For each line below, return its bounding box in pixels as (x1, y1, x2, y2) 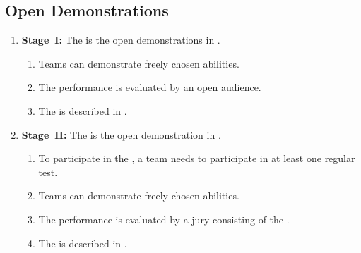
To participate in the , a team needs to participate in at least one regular (38, 151, 355, 166)
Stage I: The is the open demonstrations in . (21, 32, 220, 47)
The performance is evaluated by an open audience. (38, 80, 261, 94)
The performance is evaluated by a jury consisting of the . (38, 211, 290, 226)
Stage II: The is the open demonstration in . (21, 127, 221, 142)
